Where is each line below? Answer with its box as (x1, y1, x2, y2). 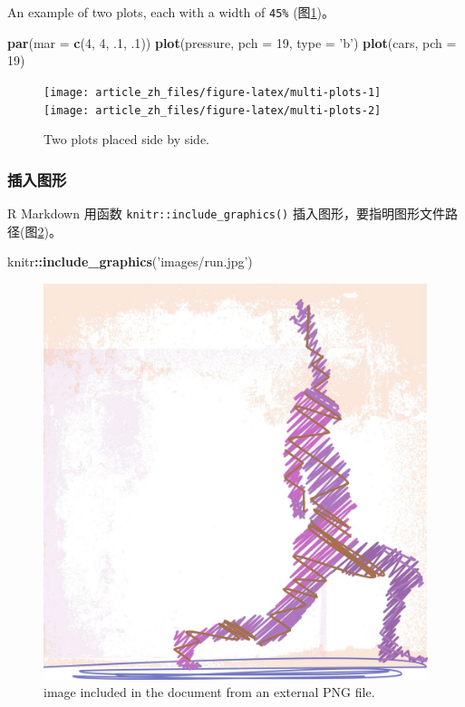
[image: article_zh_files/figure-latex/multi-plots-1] (44, 85, 382, 99)
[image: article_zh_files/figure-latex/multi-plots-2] (44, 103, 382, 117)
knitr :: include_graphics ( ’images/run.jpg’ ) (7, 252, 253, 271)
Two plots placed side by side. (44, 130, 209, 149)
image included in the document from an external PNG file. (44, 683, 375, 702)
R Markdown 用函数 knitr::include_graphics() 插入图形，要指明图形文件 (7, 203, 445, 222)
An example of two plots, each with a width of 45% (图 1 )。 (7, 3, 335, 21)
